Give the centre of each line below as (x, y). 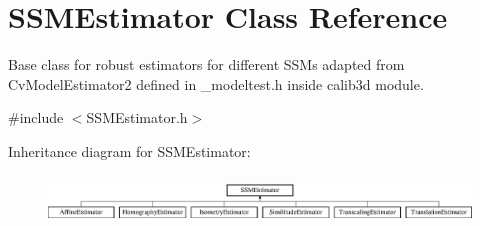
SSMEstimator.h (137, 117)
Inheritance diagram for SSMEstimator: (129, 150)
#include (36, 117)
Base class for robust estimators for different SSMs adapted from (206, 64)
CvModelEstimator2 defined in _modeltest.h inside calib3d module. (216, 83)
